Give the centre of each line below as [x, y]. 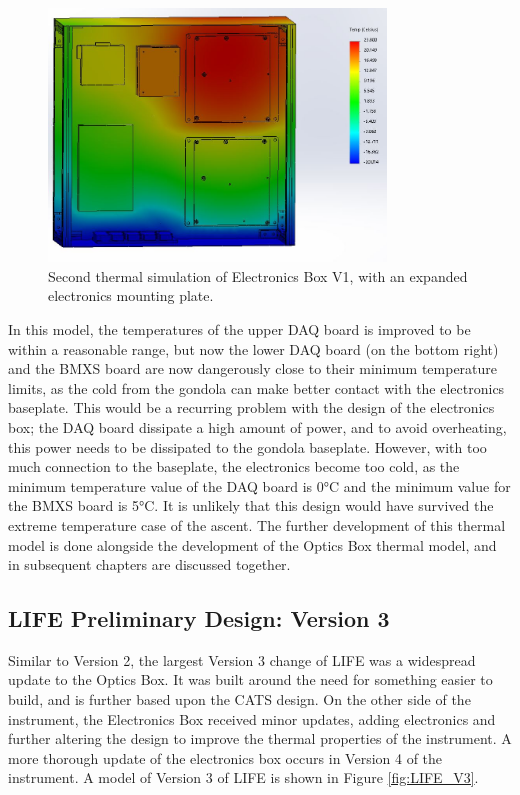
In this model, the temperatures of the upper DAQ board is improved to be [239, 328]
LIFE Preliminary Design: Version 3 [199, 618]
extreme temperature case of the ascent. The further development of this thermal [257, 524]
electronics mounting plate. [131, 295]
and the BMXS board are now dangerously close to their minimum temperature [253, 368]
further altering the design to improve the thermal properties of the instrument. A [260, 738]
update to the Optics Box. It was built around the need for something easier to [250, 679]
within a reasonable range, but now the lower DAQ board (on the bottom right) [253, 348]
